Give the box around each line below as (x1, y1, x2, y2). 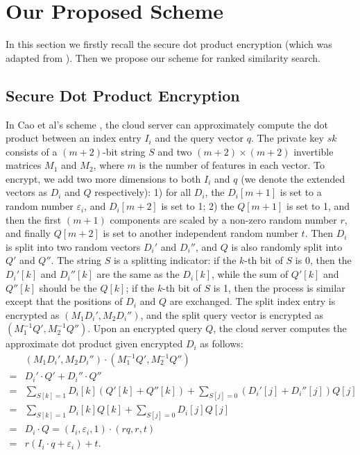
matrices (6, 158, 42, 172)
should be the (39, 280, 97, 295)
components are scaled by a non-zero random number (110, 212, 337, 226)
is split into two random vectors (6, 239, 141, 254)
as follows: (200, 336, 243, 351)
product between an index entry (6, 131, 142, 145)
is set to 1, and (286, 199, 350, 213)
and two (157, 144, 192, 158)
